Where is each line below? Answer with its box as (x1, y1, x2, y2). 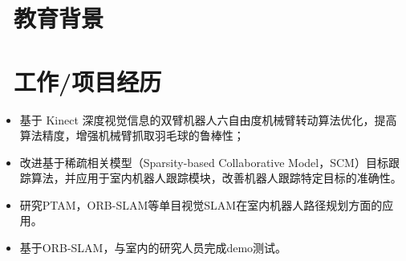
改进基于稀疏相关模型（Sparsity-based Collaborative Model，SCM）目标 (19, 153, 388, 170)
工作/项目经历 (14, 64, 162, 97)
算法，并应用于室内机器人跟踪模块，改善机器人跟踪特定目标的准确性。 (30, 169, 402, 186)
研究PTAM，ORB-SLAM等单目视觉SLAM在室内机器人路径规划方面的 (19, 196, 383, 213)
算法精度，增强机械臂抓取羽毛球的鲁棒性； (19, 127, 245, 144)
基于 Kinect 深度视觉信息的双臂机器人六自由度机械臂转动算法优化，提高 (19, 111, 397, 128)
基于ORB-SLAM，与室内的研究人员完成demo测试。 (19, 239, 287, 256)
